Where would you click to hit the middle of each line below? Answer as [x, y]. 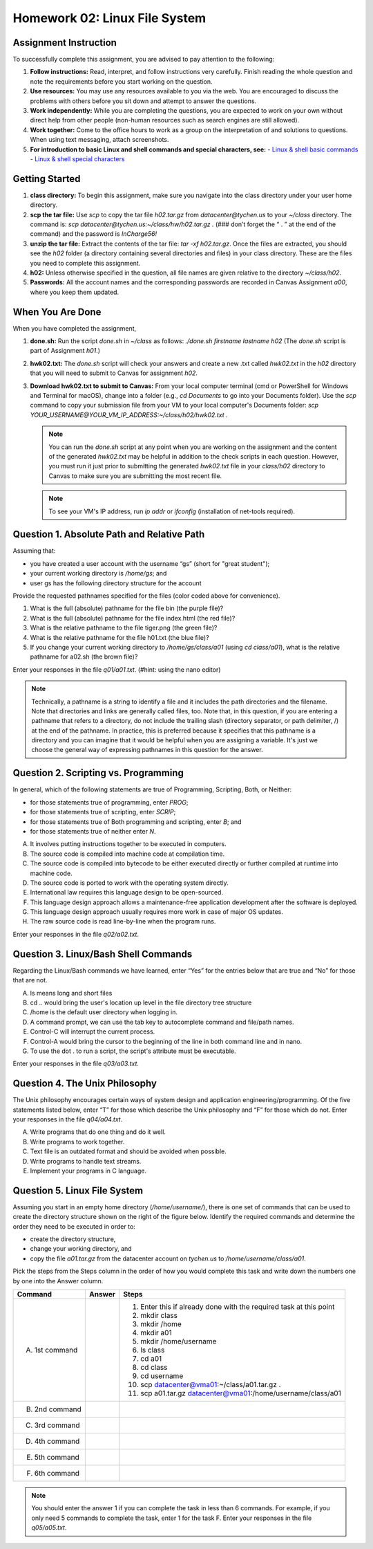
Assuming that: [34, 551]
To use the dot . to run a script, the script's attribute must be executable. [133, 1051]
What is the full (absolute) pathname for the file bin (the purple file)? [127, 608]
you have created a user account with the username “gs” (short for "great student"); [150, 563]
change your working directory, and [81, 1249]
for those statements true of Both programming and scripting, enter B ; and [136, 822]
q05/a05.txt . [49, 1528]
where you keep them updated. [75, 292]
